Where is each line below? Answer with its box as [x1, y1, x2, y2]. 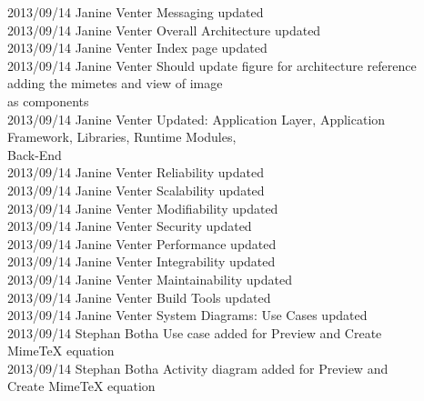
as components [7, 91, 89, 110]
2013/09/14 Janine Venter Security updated [7, 216, 252, 236]
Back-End [7, 145, 62, 164]
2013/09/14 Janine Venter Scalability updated [7, 180, 265, 199]
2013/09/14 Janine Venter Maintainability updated [7, 269, 292, 288]
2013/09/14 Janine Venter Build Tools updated [7, 287, 271, 306]
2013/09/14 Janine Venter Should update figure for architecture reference [7, 55, 417, 75]
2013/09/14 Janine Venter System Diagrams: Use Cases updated [7, 306, 368, 325]
